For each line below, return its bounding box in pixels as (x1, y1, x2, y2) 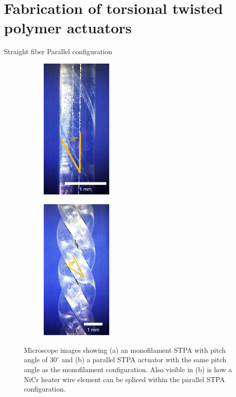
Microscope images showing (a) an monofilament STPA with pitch (24, 344, 226, 355)
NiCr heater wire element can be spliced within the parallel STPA (24, 374, 225, 384)
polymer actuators (4, 17, 132, 38)
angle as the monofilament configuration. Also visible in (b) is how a (24, 364, 232, 374)
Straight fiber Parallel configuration (4, 46, 112, 57)
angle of (24, 354, 48, 365)
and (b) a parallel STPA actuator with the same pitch (61, 354, 227, 365)
